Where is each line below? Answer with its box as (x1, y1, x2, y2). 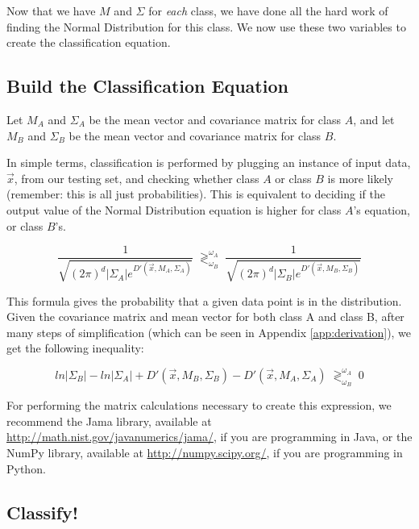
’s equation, (353, 201, 410, 218)
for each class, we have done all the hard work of (148, 2, 388, 19)
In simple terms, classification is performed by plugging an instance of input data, (6, 154, 411, 171)
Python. (6, 460, 46, 477)
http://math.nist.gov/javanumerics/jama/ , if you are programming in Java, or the (6, 428, 413, 445)
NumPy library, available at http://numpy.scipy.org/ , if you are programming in (6, 444, 403, 460)
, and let (353, 110, 395, 127)
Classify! (6, 499, 79, 524)
